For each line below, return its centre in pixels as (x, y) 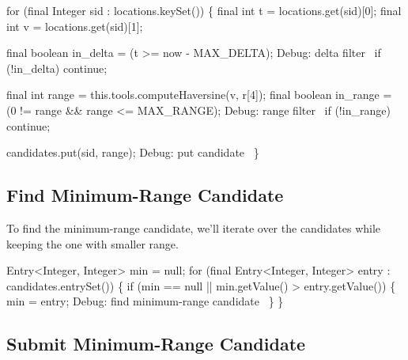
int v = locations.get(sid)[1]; (75, 26)
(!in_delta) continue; (57, 68)
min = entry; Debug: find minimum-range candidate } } (145, 301)
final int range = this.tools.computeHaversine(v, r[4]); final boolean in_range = (199, 95)
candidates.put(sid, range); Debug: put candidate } (133, 152)
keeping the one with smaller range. (93, 243)
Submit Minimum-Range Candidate (156, 344)
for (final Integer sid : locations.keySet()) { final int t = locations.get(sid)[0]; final (204, 10)
